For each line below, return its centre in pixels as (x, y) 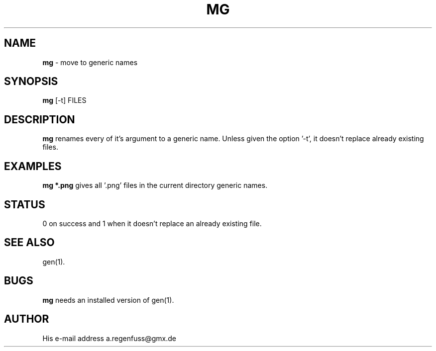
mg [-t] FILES (64, 100)
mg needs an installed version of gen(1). (108, 300)
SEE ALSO (29, 243)
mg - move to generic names (90, 62)
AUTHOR (27, 319)
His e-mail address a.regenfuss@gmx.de (109, 338)
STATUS (25, 204)
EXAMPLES (33, 166)
